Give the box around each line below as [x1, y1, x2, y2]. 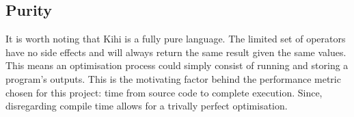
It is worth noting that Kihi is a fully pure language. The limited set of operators [5, 31, 346, 46]
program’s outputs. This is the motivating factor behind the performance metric [5, 71, 341, 86]
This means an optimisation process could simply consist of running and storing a [5, 58, 349, 73]
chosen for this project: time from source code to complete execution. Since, [5, 85, 323, 99]
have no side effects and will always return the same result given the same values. [5, 44, 346, 59]
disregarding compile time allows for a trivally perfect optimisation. [5, 99, 288, 113]
